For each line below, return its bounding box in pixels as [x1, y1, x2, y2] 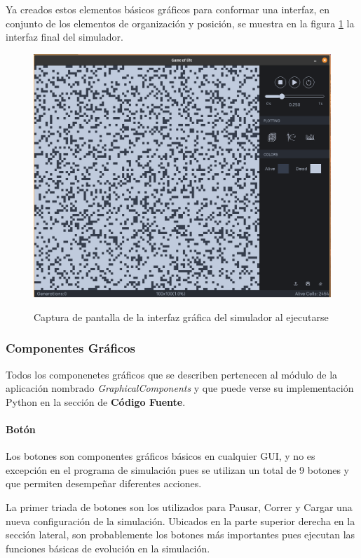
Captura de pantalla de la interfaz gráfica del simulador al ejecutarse [34, 309, 329, 324]
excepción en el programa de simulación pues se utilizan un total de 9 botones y [6, 462, 349, 477]
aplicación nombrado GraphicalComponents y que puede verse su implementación [6, 381, 354, 395]
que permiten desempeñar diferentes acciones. [6, 476, 202, 491]
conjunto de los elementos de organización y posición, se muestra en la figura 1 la [6, 15, 355, 30]
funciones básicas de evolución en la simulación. [6, 540, 210, 555]
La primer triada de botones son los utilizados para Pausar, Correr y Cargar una [6, 499, 353, 514]
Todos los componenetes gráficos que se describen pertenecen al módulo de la [6, 367, 338, 381]
